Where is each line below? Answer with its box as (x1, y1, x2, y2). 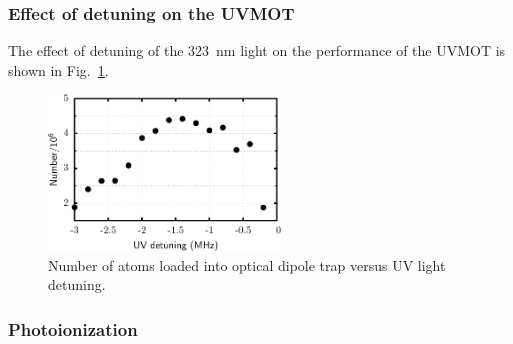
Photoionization (8, 316, 138, 341)
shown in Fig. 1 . (8, 59, 109, 80)
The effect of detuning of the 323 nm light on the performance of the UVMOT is (8, 40, 506, 61)
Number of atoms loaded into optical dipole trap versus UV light (48, 254, 446, 275)
